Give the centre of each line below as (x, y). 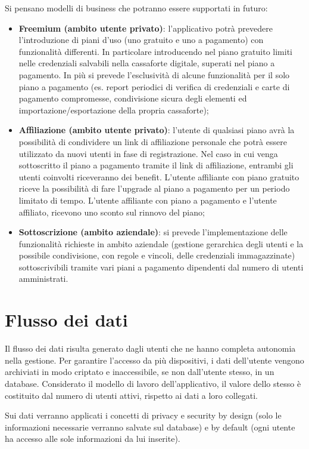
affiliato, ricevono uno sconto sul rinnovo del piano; (112, 212)
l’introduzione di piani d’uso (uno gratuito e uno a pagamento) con (141, 40)
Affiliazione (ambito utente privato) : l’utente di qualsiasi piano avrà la (157, 130)
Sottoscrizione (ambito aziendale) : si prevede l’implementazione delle (153, 232)
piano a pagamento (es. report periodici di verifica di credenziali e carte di (154, 86)
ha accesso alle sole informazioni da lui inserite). (93, 439)
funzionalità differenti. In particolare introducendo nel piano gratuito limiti (155, 51)
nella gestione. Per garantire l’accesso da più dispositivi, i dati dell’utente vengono (154, 360)
